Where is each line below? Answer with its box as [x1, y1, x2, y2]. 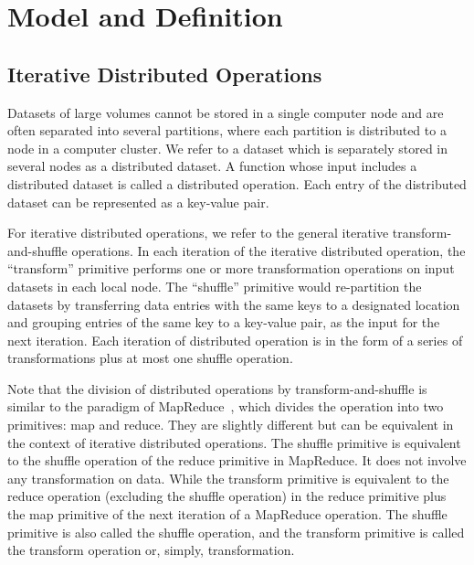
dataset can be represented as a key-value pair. [7, 192, 269, 211]
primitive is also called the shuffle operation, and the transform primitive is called [7, 522, 465, 541]
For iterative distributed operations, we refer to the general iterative [7, 223, 389, 242]
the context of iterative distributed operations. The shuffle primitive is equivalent [7, 432, 461, 452]
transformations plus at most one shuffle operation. [7, 348, 293, 368]
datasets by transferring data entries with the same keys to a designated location [7, 294, 460, 314]
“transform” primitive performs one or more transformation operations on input [7, 259, 455, 278]
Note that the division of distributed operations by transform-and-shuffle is [7, 378, 427, 398]
